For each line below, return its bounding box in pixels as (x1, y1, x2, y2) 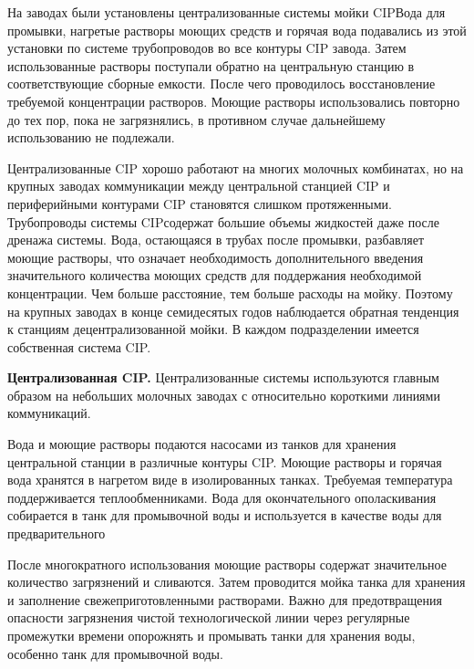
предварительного (7, 524, 106, 543)
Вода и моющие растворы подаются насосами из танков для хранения (7, 434, 397, 454)
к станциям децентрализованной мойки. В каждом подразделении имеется (7, 319, 419, 339)
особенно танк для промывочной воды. (7, 643, 223, 663)
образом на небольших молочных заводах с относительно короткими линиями (7, 385, 440, 404)
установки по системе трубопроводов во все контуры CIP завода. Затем (7, 38, 407, 57)
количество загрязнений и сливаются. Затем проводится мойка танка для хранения (7, 572, 466, 591)
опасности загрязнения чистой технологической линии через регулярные (7, 608, 410, 627)
